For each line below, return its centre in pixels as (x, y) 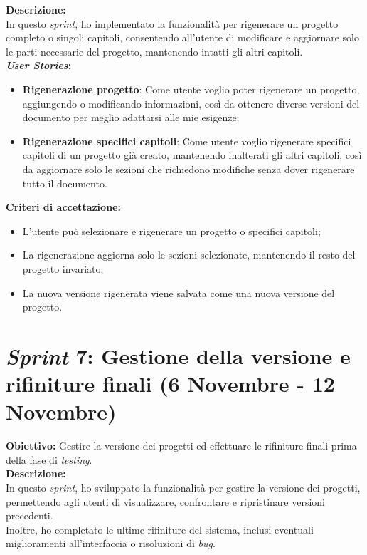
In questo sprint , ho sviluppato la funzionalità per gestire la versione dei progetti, (183, 487)
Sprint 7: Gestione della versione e (178, 356)
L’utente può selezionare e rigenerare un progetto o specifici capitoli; (171, 230)
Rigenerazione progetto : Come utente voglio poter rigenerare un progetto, (191, 89)
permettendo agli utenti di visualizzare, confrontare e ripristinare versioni (165, 501)
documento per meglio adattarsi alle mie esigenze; (131, 117)
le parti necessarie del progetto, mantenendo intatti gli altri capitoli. (154, 51)
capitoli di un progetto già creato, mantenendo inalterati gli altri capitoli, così (192, 155)
